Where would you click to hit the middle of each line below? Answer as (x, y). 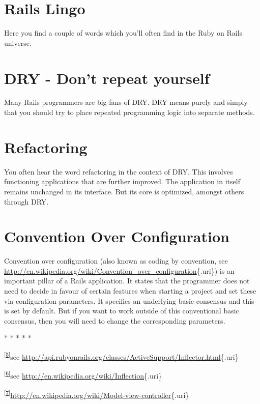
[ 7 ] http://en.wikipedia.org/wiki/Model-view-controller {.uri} (97, 394)
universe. (18, 42)
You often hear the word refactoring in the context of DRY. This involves (119, 171)
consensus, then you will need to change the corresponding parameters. (115, 320)
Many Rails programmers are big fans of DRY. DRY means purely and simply (126, 102)
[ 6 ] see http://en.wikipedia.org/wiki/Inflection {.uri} (83, 375)
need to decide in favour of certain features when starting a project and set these (130, 291)
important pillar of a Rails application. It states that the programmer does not (127, 281)
